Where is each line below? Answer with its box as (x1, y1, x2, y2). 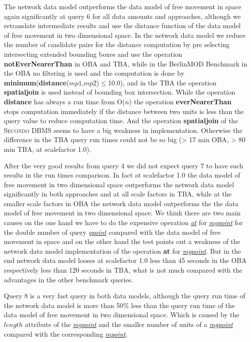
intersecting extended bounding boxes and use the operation (4, 49, 182, 59)
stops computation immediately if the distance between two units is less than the (4, 106, 244, 116)
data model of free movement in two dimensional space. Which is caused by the (4, 309, 239, 320)
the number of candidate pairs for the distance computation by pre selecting (4, 39, 230, 49)
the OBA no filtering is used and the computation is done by (4, 68, 185, 78)
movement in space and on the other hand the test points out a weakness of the (4, 236, 240, 246)
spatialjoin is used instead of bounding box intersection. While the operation (4, 87, 236, 97)
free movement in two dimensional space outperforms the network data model (4, 179, 234, 189)
